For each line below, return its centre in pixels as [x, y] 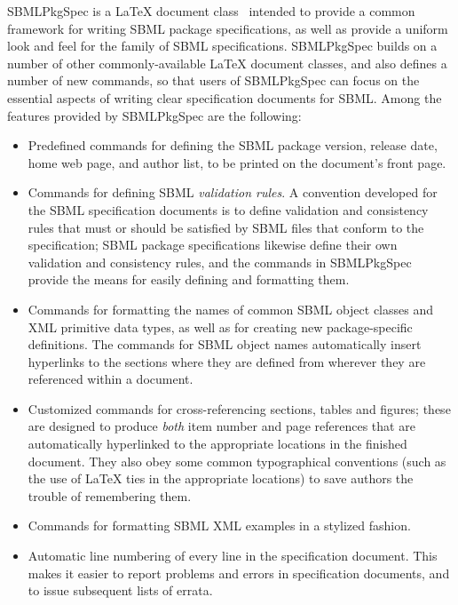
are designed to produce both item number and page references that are [221, 426]
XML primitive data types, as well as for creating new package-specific [220, 326]
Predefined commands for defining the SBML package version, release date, [233, 145]
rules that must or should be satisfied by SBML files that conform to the [226, 227]
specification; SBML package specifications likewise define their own [213, 245]
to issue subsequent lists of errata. [120, 590]
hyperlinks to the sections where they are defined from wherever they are [227, 361]
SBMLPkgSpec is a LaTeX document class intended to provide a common [211, 11]
